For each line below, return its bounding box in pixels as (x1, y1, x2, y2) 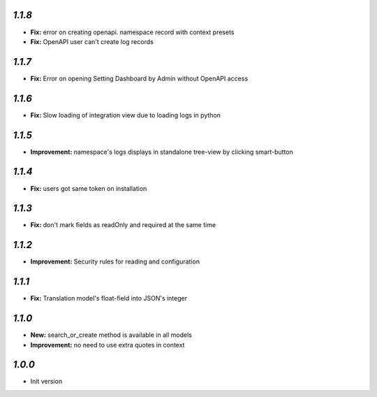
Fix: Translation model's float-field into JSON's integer (30, 294, 188, 303)
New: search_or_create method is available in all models (30, 331, 192, 339)
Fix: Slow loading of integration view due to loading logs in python (30, 110, 221, 119)
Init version (30, 377, 63, 386)
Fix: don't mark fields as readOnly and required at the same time (30, 221, 216, 229)
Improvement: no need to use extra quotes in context (30, 340, 185, 349)
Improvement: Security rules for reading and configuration (30, 257, 200, 266)
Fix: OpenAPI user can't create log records (30, 37, 154, 45)
